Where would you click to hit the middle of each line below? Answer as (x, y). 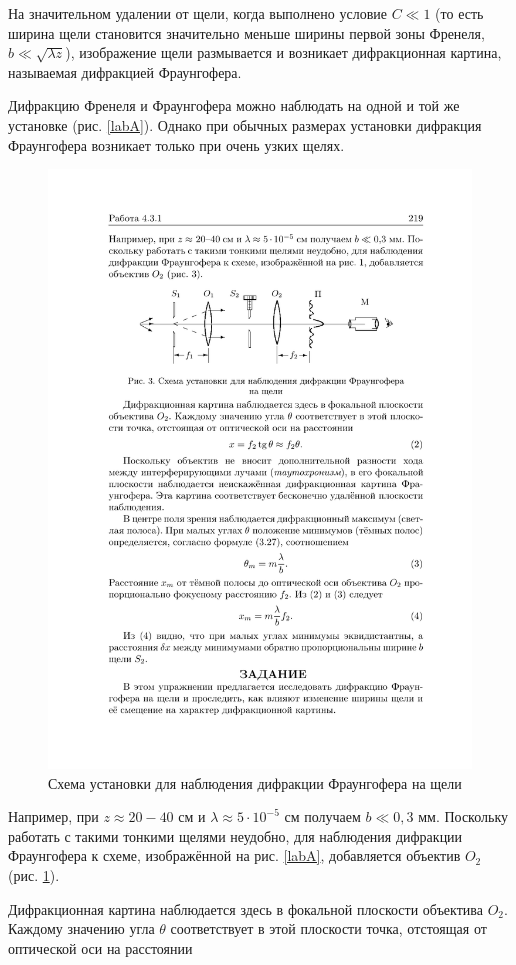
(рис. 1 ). (34, 875)
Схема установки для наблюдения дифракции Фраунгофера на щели (255, 782)
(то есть (459, 13)
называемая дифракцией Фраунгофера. (125, 71)
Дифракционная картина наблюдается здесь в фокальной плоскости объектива (245, 908)
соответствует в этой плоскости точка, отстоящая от (328, 928)
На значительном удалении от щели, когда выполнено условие (198, 13)
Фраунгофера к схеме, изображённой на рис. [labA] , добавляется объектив (234, 855)
